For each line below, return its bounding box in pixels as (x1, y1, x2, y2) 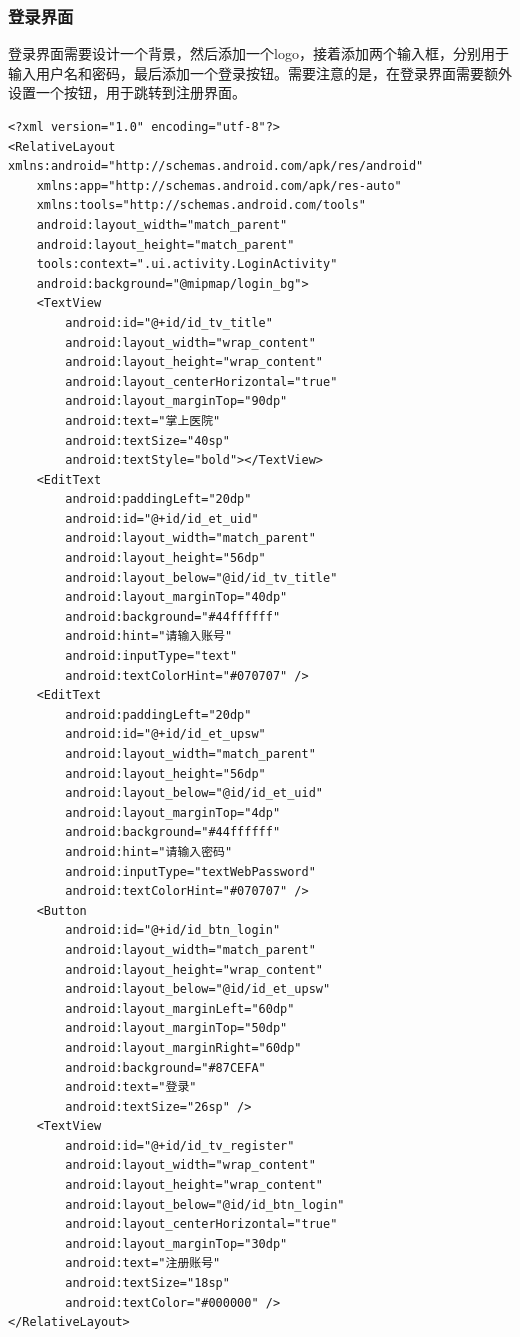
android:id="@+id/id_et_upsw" (65, 727, 266, 742)
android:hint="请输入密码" (65, 844, 233, 859)
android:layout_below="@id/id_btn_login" (65, 1197, 345, 1212)
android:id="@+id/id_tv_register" (65, 1138, 295, 1153)
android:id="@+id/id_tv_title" (65, 315, 273, 330)
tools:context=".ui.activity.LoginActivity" (36, 257, 338, 272)
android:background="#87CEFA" (65, 1060, 266, 1075)
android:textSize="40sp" (65, 433, 230, 448)
